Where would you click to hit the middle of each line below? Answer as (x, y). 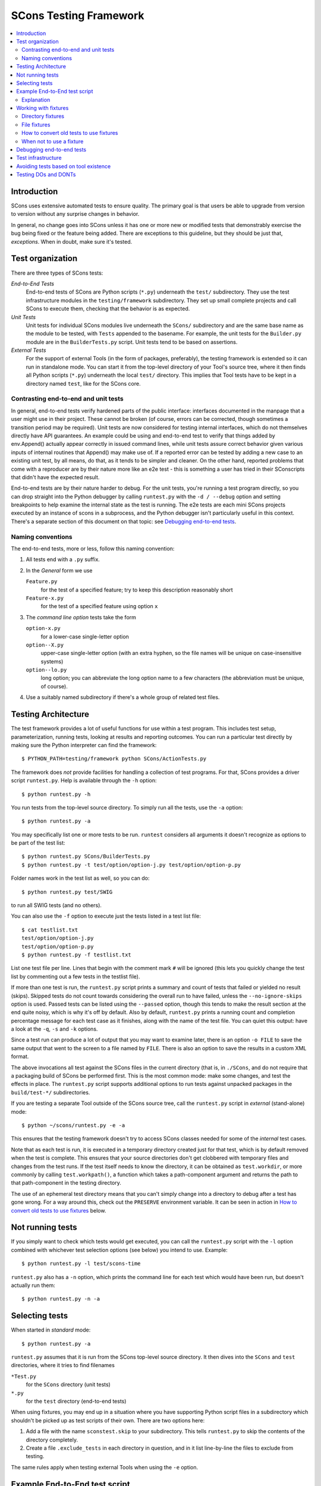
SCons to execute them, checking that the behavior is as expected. (108, 308)
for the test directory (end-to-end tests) (76, 1401)
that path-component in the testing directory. (66, 1183)
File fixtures (36, 124)
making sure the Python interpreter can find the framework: (84, 745)
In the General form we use (59, 570)
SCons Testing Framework (78, 15)
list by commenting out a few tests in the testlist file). (75, 976)
